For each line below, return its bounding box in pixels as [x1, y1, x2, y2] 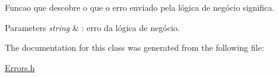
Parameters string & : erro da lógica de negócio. [5, 21, 180, 33]
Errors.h [5, 61, 35, 73]
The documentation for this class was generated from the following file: [5, 41, 264, 54]
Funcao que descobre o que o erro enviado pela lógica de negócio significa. [5, 1, 275, 13]
